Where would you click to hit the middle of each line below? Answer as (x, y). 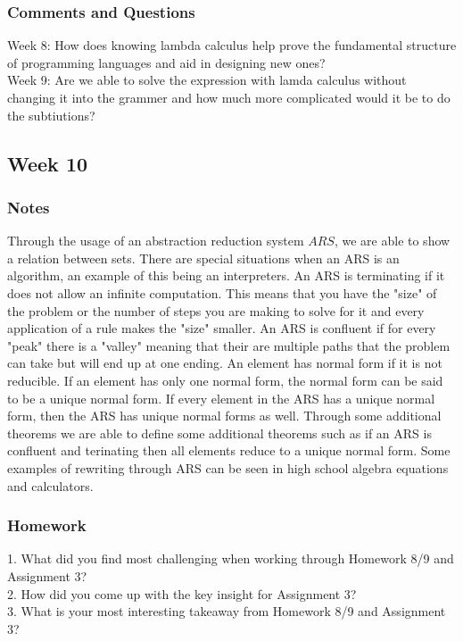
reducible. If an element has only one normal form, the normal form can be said (225, 380)
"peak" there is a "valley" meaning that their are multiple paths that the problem (229, 345)
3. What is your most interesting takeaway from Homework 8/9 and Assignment (227, 611)
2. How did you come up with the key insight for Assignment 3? (182, 593)
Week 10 (48, 163)
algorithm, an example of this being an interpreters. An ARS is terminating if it (226, 275)
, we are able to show (392, 241)
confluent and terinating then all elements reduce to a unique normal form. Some (229, 450)
